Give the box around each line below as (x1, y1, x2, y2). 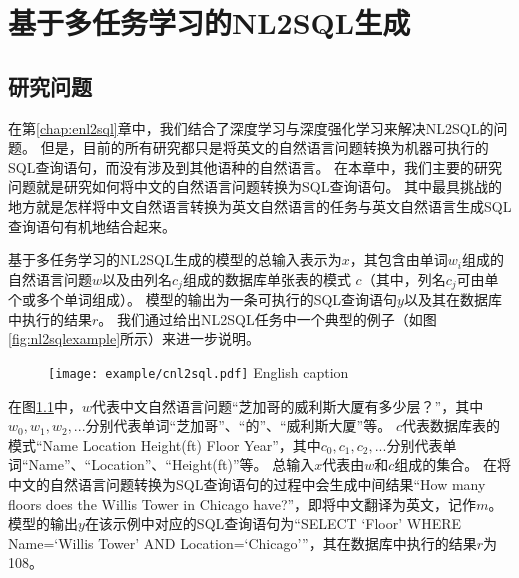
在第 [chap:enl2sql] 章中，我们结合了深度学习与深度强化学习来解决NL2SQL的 (8, 117, 494, 138)
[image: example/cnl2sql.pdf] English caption (48, 361, 349, 382)
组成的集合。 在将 (394, 454, 512, 475)
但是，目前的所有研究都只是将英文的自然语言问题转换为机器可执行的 (40, 137, 489, 158)
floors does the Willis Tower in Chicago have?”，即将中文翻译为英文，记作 (8, 493, 477, 514)
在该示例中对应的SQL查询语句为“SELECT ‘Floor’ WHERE (84, 513, 462, 534)
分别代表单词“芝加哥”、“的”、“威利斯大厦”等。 (85, 415, 392, 436)
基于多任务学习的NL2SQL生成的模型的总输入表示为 (8, 249, 342, 270)
